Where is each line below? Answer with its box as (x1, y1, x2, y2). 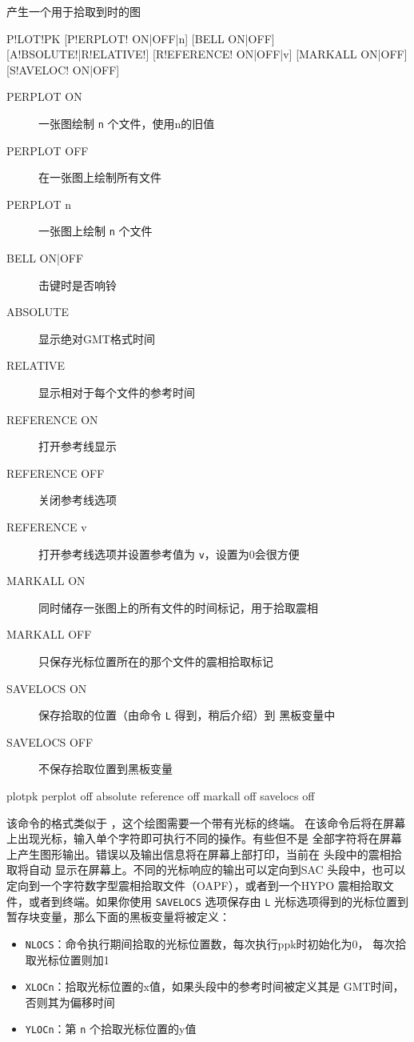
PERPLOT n (6, 195, 72, 212)
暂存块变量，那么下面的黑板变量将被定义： (6, 908, 230, 925)
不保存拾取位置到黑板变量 (38, 760, 173, 777)
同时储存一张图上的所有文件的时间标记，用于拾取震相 (38, 599, 318, 615)
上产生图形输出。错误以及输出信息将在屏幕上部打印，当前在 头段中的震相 (6, 845, 391, 862)
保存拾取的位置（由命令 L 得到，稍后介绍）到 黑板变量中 (38, 707, 336, 723)
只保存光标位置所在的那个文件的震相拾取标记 (38, 653, 273, 670)
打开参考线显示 (38, 438, 117, 455)
